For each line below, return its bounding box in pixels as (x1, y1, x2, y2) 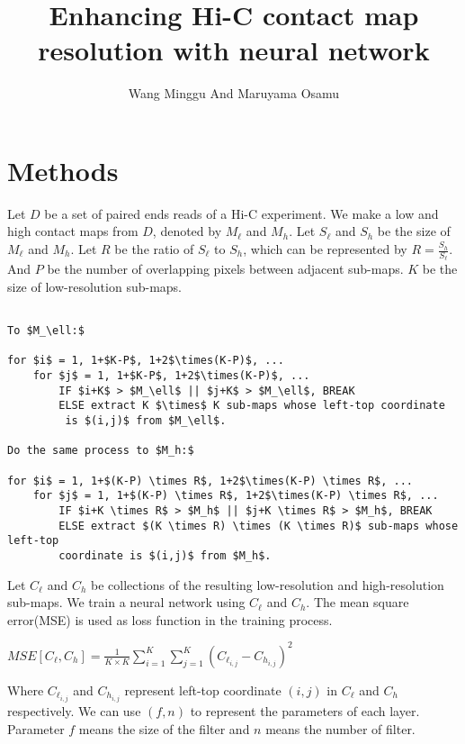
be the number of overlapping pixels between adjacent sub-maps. (47, 259, 404, 278)
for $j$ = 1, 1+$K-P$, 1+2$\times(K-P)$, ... (32, 369, 310, 383)
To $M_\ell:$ (7, 324, 85, 338)
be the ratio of (114, 240, 194, 259)
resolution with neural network (38, 32, 430, 68)
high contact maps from (7, 222, 139, 240)
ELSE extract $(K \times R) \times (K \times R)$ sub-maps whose (58, 519, 459, 532)
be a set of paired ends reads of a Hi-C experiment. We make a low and (44, 204, 439, 222)
